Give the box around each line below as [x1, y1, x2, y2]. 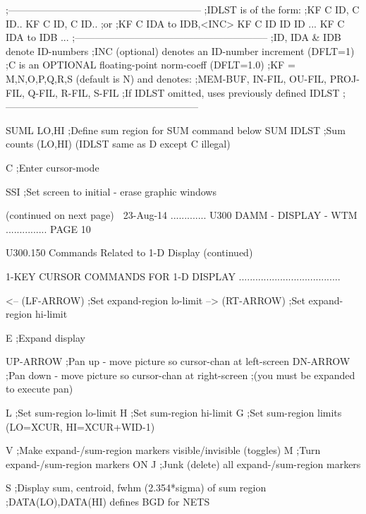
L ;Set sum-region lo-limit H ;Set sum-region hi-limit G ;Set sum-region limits [6, 405, 342, 420]
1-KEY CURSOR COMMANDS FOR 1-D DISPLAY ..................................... [6, 268, 341, 283]
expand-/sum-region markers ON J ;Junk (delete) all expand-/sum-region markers [6, 456, 361, 471]
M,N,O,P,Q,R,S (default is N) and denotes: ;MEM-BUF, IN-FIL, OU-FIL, [6, 71, 327, 85]
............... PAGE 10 [6, 221, 91, 236]
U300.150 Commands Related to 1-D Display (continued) [6, 245, 253, 260]
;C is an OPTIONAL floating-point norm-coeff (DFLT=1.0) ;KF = [6, 57, 295, 72]
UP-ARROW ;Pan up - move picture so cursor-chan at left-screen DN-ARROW [6, 354, 350, 369]
